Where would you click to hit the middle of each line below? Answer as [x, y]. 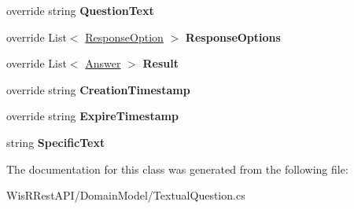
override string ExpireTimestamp [92, 116]
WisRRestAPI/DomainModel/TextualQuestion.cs [126, 195]
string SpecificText [56, 142]
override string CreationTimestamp [98, 89]
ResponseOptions [233, 37]
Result [161, 63]
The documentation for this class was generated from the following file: [177, 169]
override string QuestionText [80, 10]
